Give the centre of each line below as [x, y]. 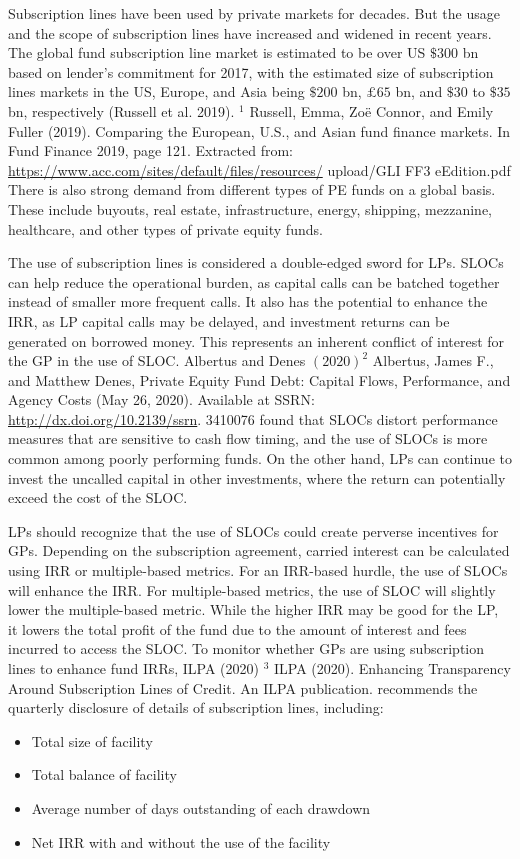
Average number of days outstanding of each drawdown [201, 807]
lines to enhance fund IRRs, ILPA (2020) [133, 668]
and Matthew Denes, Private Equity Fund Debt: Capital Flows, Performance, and [259, 379]
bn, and [419, 91]
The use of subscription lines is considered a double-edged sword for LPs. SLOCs [256, 262]
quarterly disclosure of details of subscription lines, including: [196, 707]
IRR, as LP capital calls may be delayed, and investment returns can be [229, 320]
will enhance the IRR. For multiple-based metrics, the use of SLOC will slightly [252, 589]
